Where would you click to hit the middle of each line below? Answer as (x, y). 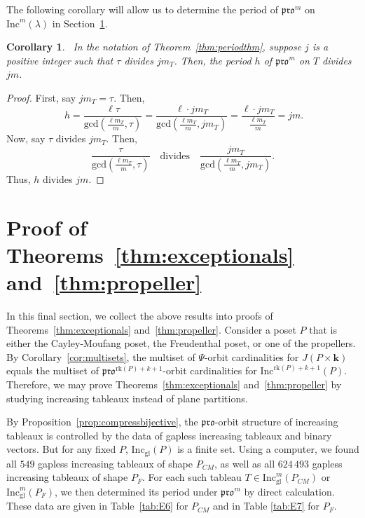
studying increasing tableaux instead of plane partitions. (127, 398)
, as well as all (245, 463)
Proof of (47, 227)
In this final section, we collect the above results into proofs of (140, 316)
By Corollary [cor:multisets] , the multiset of (101, 356)
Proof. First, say (41, 97)
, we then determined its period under (136, 491)
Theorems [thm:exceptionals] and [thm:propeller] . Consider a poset (151, 329)
